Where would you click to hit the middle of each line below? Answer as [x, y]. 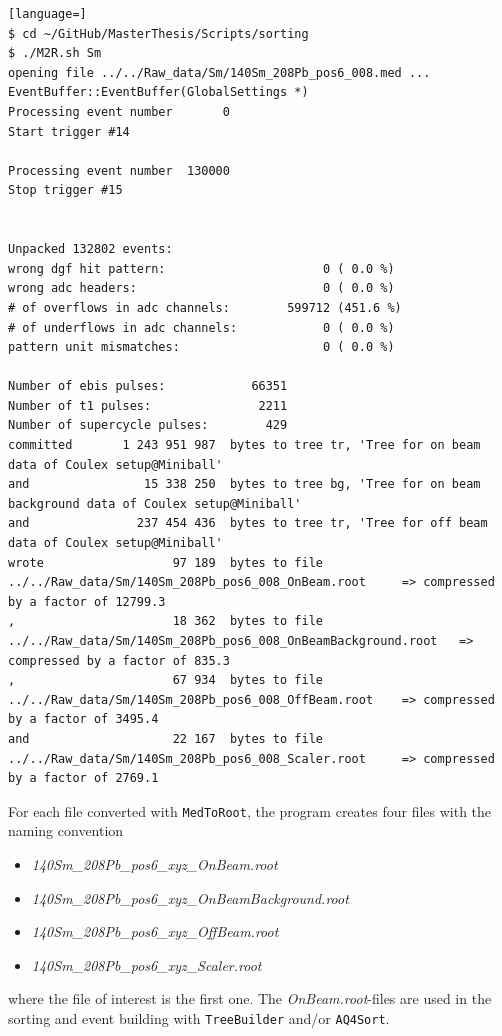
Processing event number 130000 [119, 170]
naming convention [66, 830]
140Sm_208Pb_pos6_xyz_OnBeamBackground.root [190, 897]
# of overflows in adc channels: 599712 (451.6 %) [205, 307]
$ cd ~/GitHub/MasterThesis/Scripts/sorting [158, 33]
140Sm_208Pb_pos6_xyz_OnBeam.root [154, 864]
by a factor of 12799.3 [87, 601]
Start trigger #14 [69, 131]
